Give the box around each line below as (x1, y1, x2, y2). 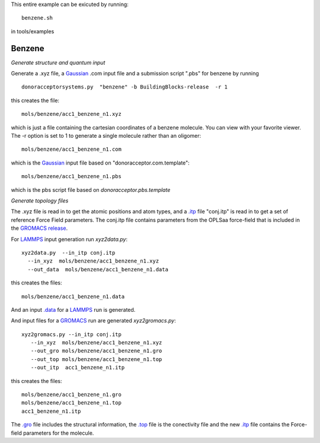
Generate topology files (11, 197, 69, 204)
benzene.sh (21, 15, 53, 21)
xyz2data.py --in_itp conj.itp (21, 249, 116, 256)
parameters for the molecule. (23, 429, 94, 436)
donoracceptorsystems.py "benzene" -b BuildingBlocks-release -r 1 (21, 84, 228, 90)
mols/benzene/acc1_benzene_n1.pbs (21, 173, 121, 180)
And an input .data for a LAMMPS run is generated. (11, 306, 136, 313)
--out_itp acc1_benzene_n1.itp (30, 364, 125, 371)
